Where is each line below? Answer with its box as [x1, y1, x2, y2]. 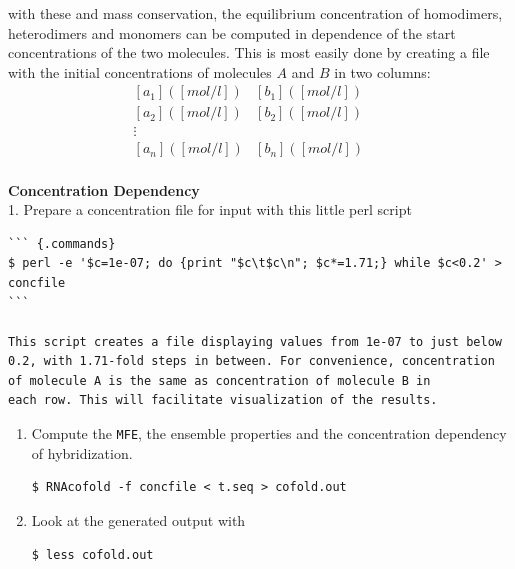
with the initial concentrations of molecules [8, 61, 272, 82]
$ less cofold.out [31, 547, 154, 562]
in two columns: [334, 61, 431, 82]
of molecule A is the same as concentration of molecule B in [8, 373, 431, 388]
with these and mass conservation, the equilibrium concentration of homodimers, [8, 3, 503, 23]
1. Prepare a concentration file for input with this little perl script [8, 199, 412, 220]
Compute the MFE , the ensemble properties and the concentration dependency [31, 423, 507, 444]
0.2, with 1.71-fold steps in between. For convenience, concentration [8, 354, 495, 369]
